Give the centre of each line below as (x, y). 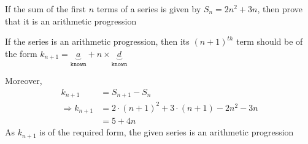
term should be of (270, 41)
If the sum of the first (46, 9)
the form (21, 53)
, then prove (280, 9)
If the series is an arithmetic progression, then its (97, 41)
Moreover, (24, 81)
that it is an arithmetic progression (71, 21)
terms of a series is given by (149, 9)
